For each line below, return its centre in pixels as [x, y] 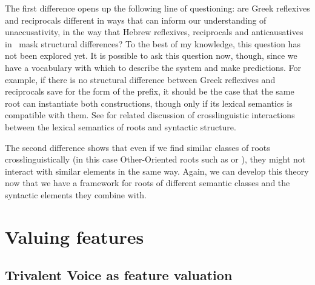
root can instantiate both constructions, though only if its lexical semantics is [149, 103]
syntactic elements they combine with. [76, 194]
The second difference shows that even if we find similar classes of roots [138, 147]
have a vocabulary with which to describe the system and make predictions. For [153, 67]
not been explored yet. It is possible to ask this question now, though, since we [151, 55]
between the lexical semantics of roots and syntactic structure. [121, 126]
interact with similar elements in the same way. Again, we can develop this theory [157, 171]
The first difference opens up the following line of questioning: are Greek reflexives [157, 8]
